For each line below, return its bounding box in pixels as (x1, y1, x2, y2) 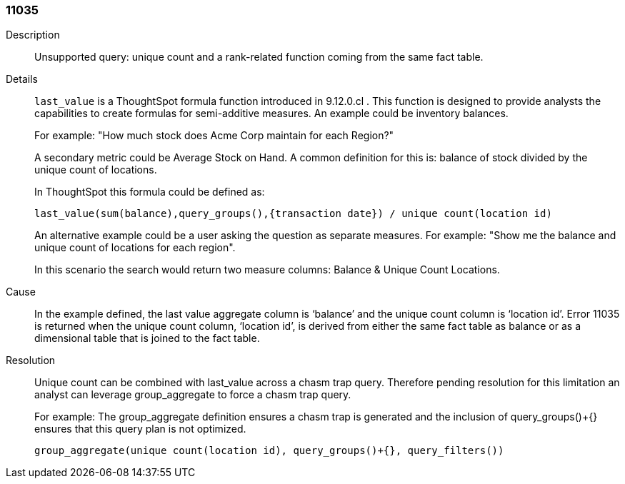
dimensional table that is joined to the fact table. (34, 332, 260, 345)
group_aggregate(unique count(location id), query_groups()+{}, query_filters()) (34, 445, 504, 457)
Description (6, 29, 60, 41)
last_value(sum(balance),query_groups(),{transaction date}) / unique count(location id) (34, 208, 552, 220)
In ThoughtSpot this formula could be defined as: (34, 186, 265, 198)
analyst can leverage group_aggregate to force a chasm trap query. (34, 388, 351, 401)
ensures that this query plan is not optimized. (34, 423, 246, 435)
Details (6, 73, 38, 86)
